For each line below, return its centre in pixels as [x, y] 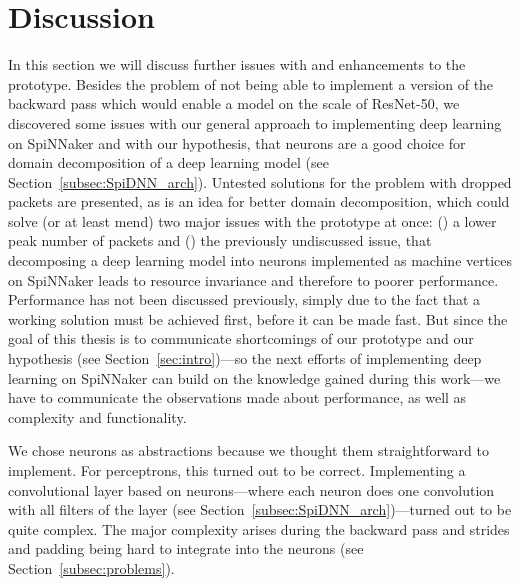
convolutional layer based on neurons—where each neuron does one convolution [251, 489]
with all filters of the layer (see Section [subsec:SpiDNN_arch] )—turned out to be [260, 509]
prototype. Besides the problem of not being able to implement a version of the [251, 83]
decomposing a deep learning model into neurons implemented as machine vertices [260, 260]
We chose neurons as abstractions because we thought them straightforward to [248, 450]
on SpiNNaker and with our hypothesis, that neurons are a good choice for [237, 142]
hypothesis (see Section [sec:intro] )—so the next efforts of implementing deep [245, 358]
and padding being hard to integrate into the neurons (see [186, 548]
